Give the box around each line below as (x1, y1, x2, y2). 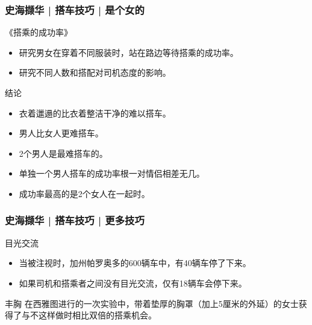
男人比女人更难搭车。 (19, 127, 104, 139)
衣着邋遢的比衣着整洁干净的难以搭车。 (19, 106, 171, 119)
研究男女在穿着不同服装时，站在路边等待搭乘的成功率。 (19, 46, 239, 58)
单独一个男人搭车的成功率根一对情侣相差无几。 (19, 167, 205, 180)
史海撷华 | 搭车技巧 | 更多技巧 (5, 213, 145, 228)
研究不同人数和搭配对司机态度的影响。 (19, 66, 171, 79)
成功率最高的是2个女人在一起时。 (19, 187, 150, 199)
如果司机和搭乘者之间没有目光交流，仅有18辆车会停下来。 (19, 276, 247, 289)
